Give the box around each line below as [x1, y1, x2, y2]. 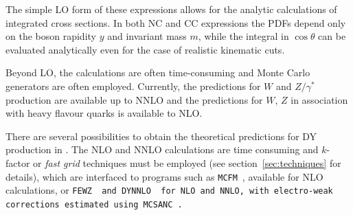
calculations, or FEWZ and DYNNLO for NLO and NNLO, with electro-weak [5, 183, 333, 197]
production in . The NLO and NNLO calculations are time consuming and [5, 142, 319, 157]
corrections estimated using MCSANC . [5, 199, 183, 210]
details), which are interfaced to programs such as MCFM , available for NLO [5, 169, 323, 183]
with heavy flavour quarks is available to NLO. [5, 106, 203, 120]
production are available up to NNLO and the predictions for [5, 92, 263, 106]
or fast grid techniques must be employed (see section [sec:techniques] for [33, 155, 341, 170]
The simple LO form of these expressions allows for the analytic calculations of [5, 2, 337, 16]
